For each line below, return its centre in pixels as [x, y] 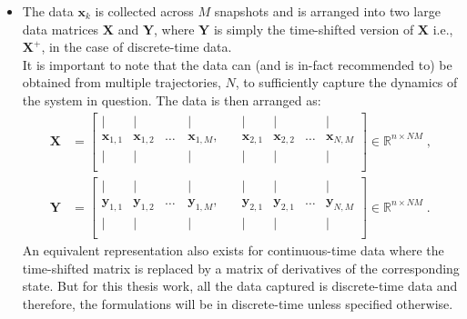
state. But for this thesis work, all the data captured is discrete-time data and [240, 286]
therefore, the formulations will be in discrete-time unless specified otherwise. [238, 303]
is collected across [144, 11]
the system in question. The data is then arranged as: [172, 100]
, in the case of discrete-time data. [137, 47]
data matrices [61, 29]
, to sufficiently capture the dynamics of [346, 82]
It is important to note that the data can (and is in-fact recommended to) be [237, 64]
